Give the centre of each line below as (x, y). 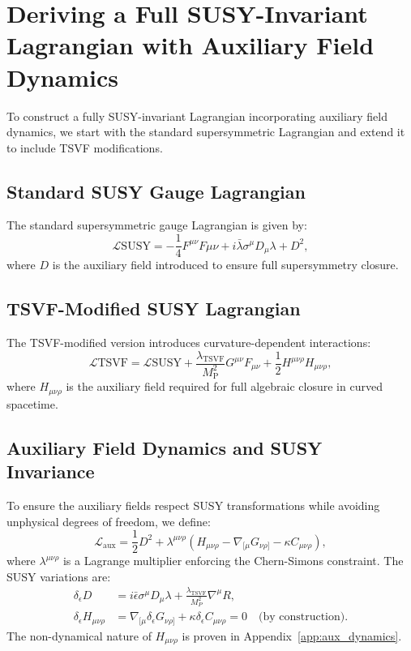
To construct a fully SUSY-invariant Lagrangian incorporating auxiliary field (197, 116)
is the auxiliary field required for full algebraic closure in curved (224, 386)
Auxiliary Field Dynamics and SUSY (165, 447)
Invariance (51, 471)
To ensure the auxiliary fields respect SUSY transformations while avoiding (193, 505)
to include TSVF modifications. (85, 147)
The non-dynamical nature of (79, 635)
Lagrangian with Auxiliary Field (191, 45)
